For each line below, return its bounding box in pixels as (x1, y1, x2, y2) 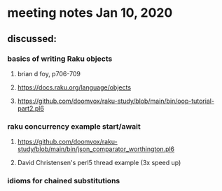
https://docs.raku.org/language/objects (17, 83, 132, 92)
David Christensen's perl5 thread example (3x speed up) (17, 159, 181, 167)
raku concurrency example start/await (7, 121, 141, 131)
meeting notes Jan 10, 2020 (7, 5, 173, 21)
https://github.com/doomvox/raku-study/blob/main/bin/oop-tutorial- (17, 97, 215, 105)
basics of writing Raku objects (7, 54, 113, 64)
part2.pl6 (17, 104, 44, 113)
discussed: (7, 33, 57, 45)
